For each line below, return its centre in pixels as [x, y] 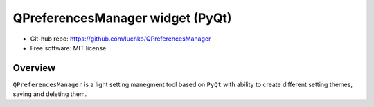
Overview [34, 68]
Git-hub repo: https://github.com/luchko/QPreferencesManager [121, 39]
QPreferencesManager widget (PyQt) [122, 18]
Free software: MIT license [68, 48]
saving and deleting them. [50, 94]
